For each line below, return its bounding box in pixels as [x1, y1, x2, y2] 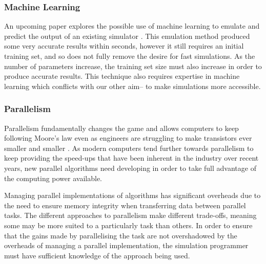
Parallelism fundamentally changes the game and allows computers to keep [4, 122, 239, 133]
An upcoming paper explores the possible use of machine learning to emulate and [4, 20, 260, 31]
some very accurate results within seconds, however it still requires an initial [4, 40, 244, 51]
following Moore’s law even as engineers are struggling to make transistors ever [4, 133, 252, 143]
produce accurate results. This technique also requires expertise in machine [4, 71, 240, 81]
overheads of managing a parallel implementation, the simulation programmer [4, 240, 249, 251]
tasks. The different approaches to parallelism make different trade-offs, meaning [4, 210, 257, 221]
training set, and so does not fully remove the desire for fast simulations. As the [4, 51, 255, 61]
